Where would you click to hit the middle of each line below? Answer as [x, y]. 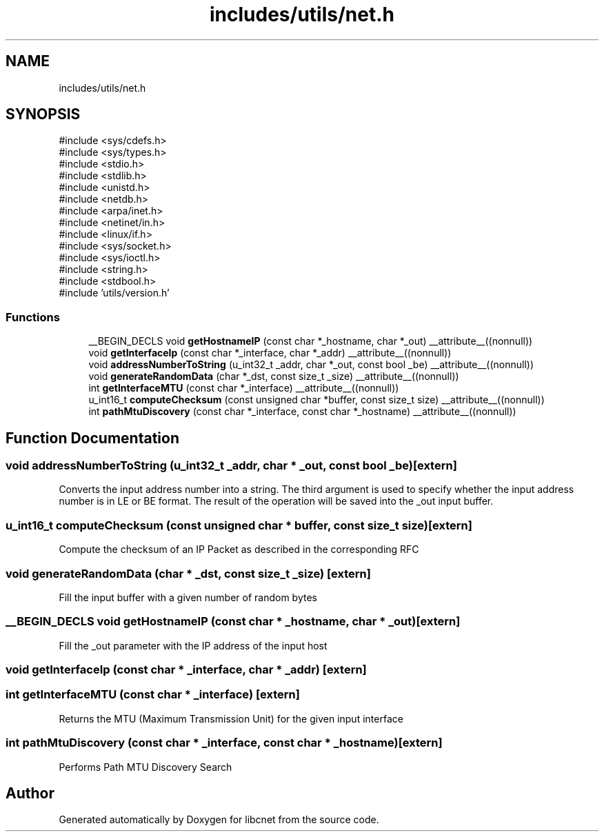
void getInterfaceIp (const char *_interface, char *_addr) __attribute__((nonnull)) [270, 353]
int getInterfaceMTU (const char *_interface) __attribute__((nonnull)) [244, 388]
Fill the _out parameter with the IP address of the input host [193, 645]
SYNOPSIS [43, 114]
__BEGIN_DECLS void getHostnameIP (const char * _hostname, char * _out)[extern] [233, 622]
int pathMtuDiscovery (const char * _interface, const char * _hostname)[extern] [224, 743]
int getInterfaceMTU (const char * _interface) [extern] [153, 695]
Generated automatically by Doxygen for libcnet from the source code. [219, 820]
